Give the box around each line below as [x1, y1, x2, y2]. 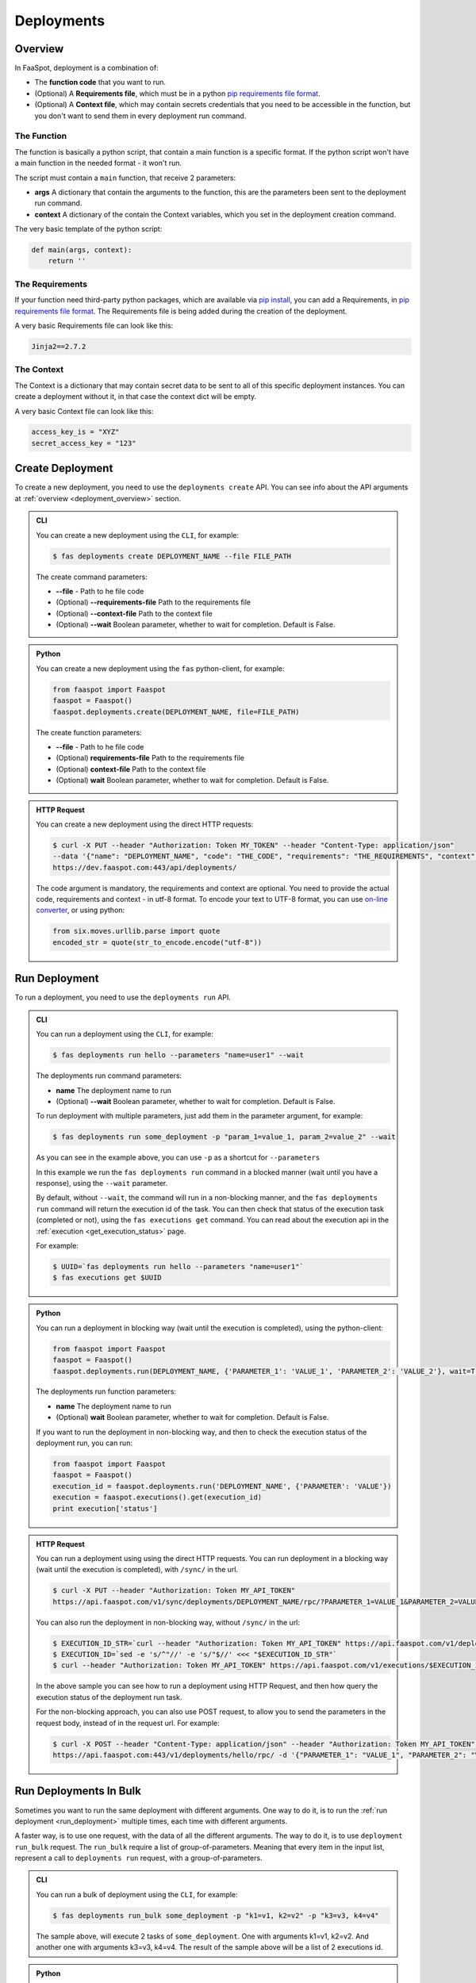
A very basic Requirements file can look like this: [14, 321, 174, 330]
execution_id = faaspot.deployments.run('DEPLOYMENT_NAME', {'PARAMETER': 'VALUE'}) [52, 1482, 392, 1490]
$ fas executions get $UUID [52, 1273, 162, 1283]
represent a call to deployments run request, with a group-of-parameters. [14, 1853, 263, 1863]
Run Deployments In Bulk [14, 1785, 142, 1798]
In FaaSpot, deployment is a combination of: [14, 63, 159, 73]
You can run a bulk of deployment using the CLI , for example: [36, 1889, 238, 1899]
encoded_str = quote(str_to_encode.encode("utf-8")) [52, 938, 263, 947]
